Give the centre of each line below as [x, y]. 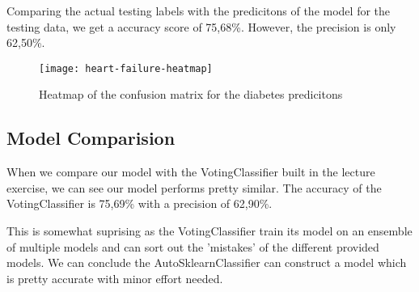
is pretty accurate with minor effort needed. [115, 278]
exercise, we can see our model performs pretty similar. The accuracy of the [194, 187]
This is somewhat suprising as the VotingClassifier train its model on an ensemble [209, 231]
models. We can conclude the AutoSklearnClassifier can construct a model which [207, 262]
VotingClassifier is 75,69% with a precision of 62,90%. [140, 203]
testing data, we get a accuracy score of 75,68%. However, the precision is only [201, 26]
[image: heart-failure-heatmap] [126, 68]
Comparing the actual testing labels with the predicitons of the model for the [199, 11]
